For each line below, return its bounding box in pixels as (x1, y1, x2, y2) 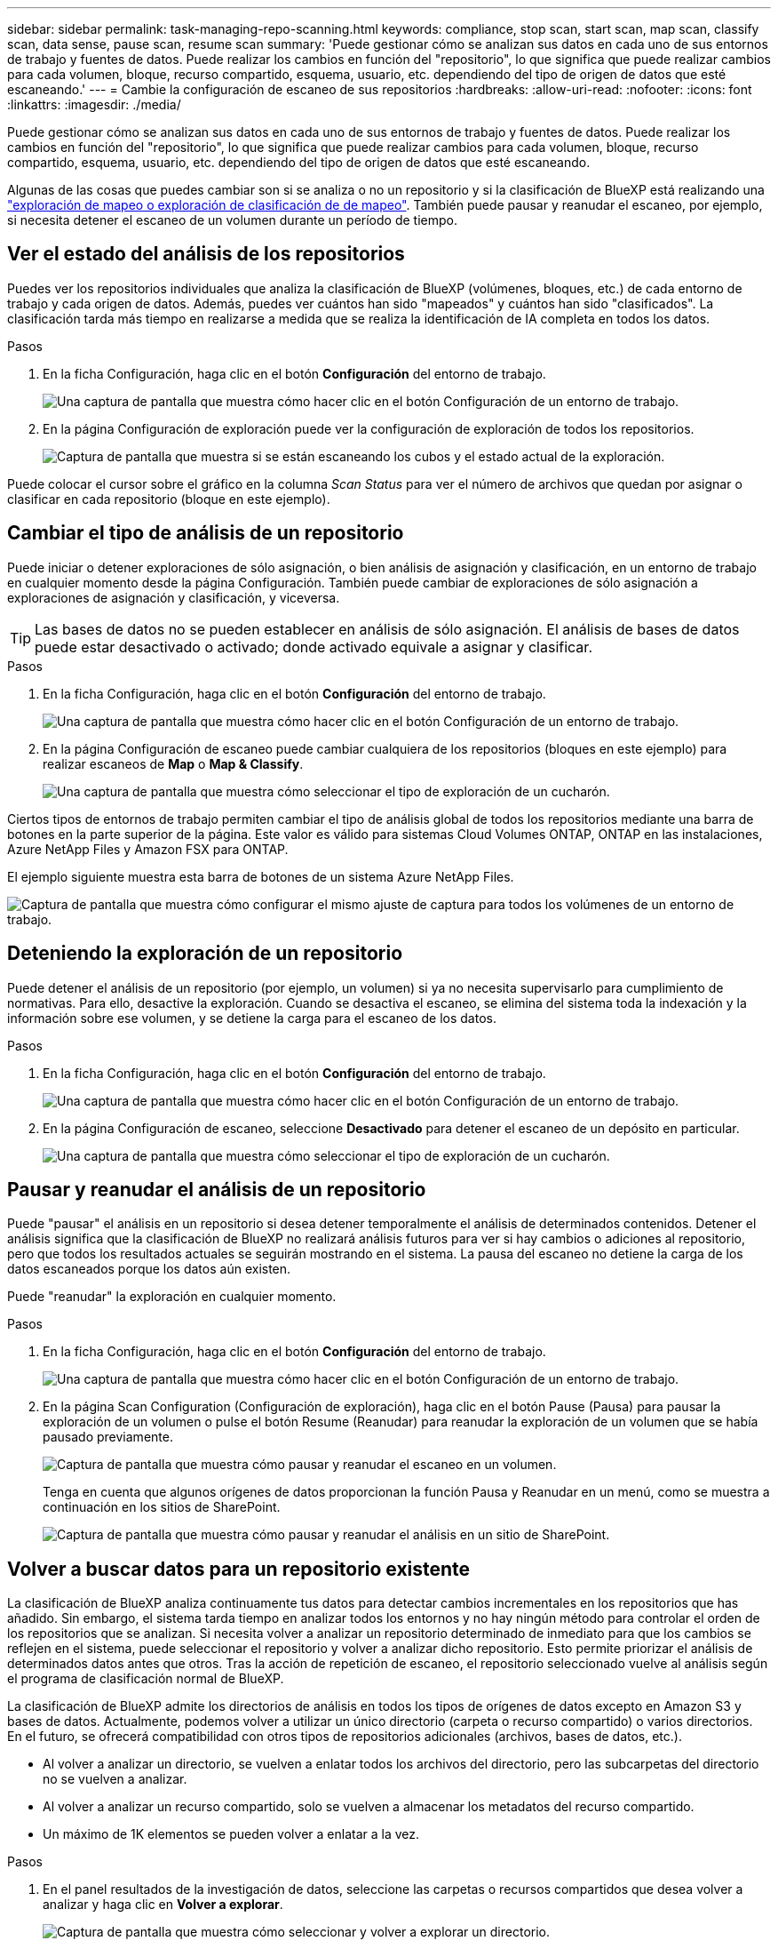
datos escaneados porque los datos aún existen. (7, 1261, 291, 1277)
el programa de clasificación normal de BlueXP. (7, 1671, 284, 1687)
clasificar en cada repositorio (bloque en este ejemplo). (7, 491, 330, 507)
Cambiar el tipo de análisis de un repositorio (7, 522, 404, 545)
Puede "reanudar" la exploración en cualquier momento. (7, 1289, 337, 1305)
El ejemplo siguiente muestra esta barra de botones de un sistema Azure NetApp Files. (7, 868, 514, 884)
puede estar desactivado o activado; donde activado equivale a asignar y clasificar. (35, 637, 592, 656)
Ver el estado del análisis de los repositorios (7, 243, 405, 266)
